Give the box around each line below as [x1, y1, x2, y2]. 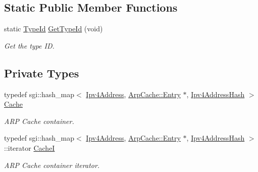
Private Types [4, 65, 79, 80]
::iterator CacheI [4, 142, 55, 153]
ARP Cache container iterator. [4, 159, 100, 170]
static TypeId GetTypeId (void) [4, 23, 103, 34]
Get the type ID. [4, 40, 55, 51]
